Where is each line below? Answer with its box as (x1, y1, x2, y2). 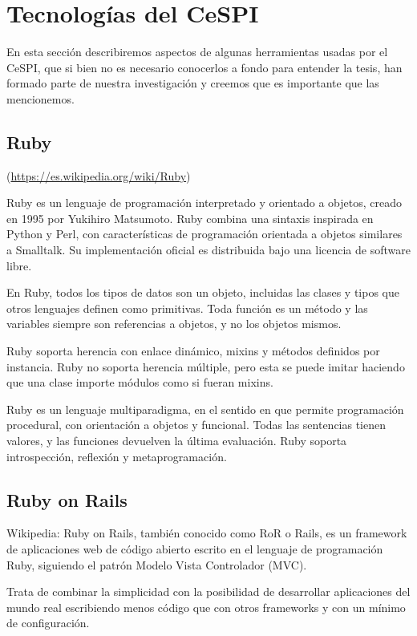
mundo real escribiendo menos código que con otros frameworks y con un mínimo (6, 598, 406, 615)
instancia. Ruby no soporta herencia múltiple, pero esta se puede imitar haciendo (6, 358, 405, 375)
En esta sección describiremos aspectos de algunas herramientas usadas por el (6, 43, 388, 60)
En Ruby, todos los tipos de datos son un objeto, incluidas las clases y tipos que (6, 284, 399, 301)
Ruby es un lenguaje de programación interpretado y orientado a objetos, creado (6, 194, 402, 211)
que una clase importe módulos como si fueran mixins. (6, 374, 273, 391)
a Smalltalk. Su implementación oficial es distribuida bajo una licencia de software (6, 241, 411, 258)
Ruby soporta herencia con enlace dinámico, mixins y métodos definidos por (6, 342, 380, 359)
